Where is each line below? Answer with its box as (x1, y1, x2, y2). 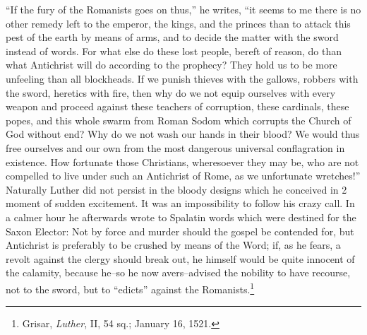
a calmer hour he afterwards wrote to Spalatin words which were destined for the (6, 209, 356, 224)
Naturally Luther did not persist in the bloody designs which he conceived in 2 (6, 182, 347, 196)
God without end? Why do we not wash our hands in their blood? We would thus (6, 127, 360, 141)
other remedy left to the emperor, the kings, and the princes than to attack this (6, 16, 351, 30)
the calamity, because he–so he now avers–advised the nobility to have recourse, (6, 265, 351, 280)
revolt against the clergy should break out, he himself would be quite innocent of (6, 251, 355, 266)
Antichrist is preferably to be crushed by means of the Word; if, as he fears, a (6, 237, 341, 252)
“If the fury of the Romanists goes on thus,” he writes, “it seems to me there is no (6, 2, 361, 16)
